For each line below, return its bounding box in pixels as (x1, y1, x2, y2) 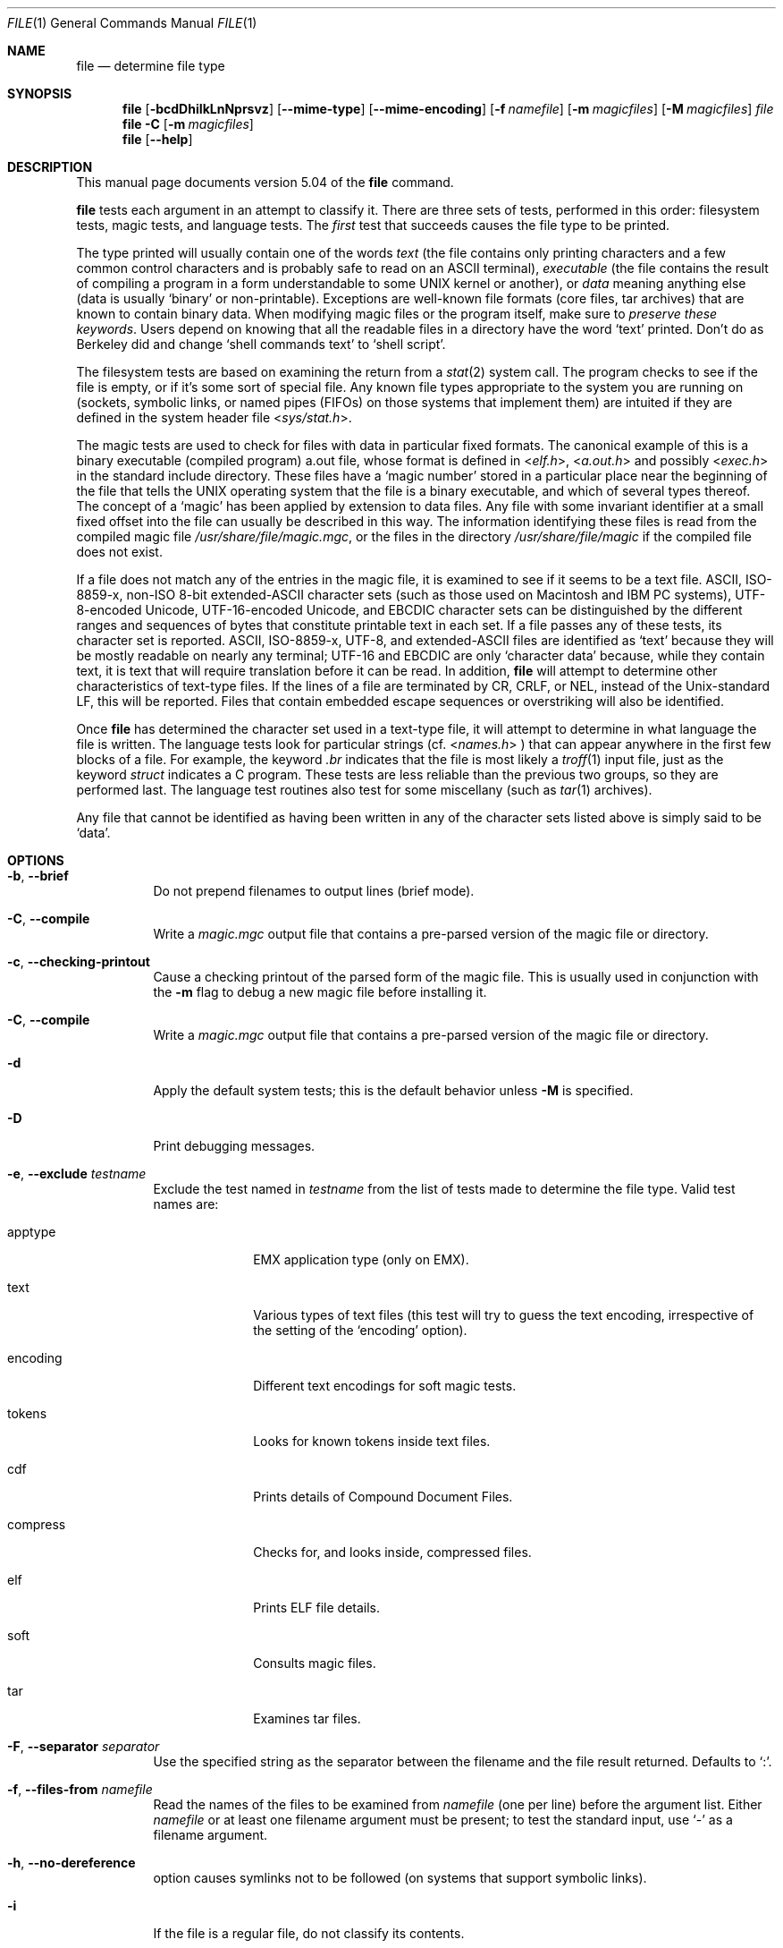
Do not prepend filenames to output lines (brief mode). (153, 883, 475, 898)
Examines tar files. (253, 1711, 361, 1726)
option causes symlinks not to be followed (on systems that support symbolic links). (153, 1870, 647, 1885)
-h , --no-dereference (7, 1855, 136, 1870)
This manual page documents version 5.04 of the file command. (76, 174, 454, 190)
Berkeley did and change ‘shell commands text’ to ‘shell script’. (76, 336, 446, 352)
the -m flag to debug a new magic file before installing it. (153, 984, 487, 1000)
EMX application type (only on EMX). (253, 1252, 469, 1267)
